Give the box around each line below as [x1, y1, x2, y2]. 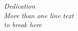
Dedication [4, 1, 35, 10]
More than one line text [4, 10, 74, 20]
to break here [4, 20, 42, 30]
